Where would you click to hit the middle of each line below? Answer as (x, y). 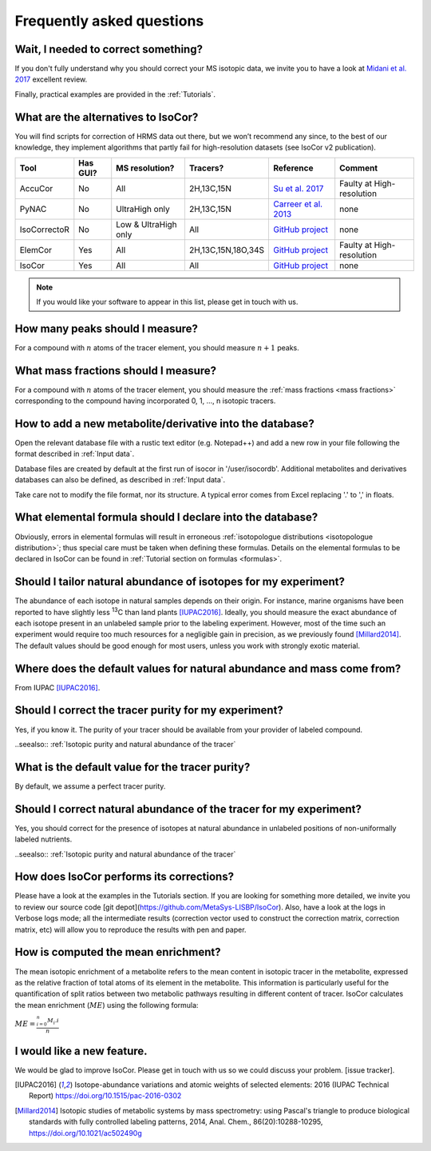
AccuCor (36, 188)
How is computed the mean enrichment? (118, 952)
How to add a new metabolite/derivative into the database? (164, 424)
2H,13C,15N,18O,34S (227, 250)
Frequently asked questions (109, 21)
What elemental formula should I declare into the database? (166, 517)
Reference (293, 168)
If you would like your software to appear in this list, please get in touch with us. (167, 302)
